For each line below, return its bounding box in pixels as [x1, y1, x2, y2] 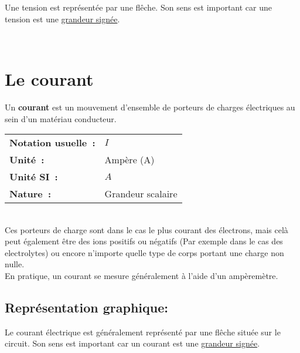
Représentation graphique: [5, 298, 168, 317]
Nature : [9, 187, 52, 201]
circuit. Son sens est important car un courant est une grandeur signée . [5, 337, 260, 349]
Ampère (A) [104, 153, 155, 167]
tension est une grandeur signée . [5, 12, 120, 25]
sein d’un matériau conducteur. [5, 112, 117, 125]
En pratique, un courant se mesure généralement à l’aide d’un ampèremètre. [5, 270, 278, 282]
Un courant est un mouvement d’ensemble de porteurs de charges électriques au [5, 100, 295, 113]
